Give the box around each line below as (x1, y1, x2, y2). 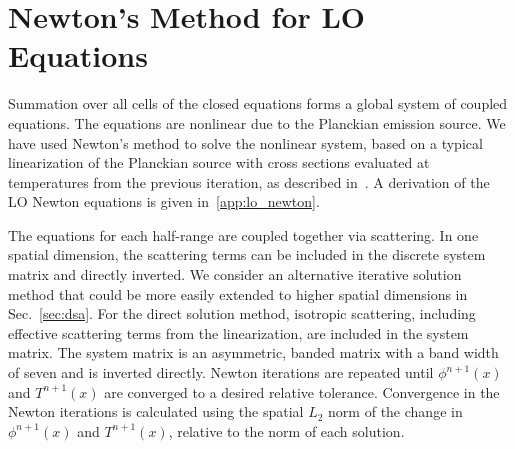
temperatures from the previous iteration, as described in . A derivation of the (8, 171, 490, 192)
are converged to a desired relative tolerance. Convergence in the (104, 381, 500, 402)
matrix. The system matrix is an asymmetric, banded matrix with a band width (8, 342, 499, 363)
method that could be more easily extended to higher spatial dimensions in (8, 283, 468, 304)
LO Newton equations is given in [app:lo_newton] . (8, 191, 320, 212)
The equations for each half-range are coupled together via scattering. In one (8, 224, 479, 245)
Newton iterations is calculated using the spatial (8, 401, 304, 422)
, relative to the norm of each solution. (168, 420, 405, 441)
